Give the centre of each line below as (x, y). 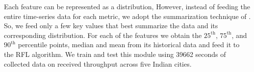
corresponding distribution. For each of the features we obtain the (103, 35)
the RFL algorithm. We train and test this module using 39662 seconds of (115, 54)
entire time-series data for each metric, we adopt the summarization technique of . (127, 16)
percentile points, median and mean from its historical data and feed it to (129, 45)
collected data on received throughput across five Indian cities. (98, 63)
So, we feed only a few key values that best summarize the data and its (111, 26)
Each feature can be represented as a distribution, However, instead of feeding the (127, 6)
